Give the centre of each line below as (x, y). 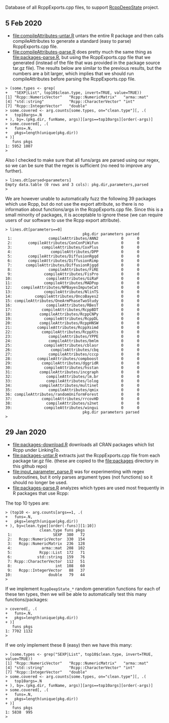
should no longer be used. (40, 482)
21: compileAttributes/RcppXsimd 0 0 (72, 327)
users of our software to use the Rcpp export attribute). (63, 220)
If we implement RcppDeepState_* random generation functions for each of (83, 589)
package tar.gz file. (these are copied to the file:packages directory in (86, 461)
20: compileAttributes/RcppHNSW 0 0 (72, 323)
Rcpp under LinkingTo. (36, 450)
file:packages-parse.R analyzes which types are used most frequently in (88, 488)
